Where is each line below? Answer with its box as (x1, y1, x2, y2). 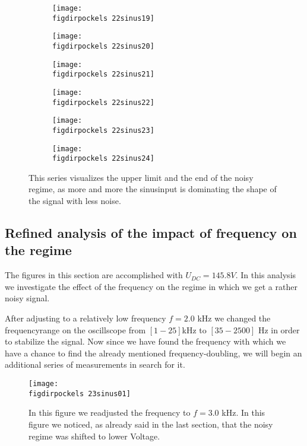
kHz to (182, 323, 207, 336)
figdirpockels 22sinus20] (52, 42, 154, 50)
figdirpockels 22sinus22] (52, 98, 154, 107)
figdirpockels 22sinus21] (52, 70, 154, 79)
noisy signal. (5, 292, 50, 304)
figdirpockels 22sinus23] (52, 126, 154, 135)
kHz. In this (221, 406, 265, 419)
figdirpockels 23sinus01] (29, 389, 131, 398)
